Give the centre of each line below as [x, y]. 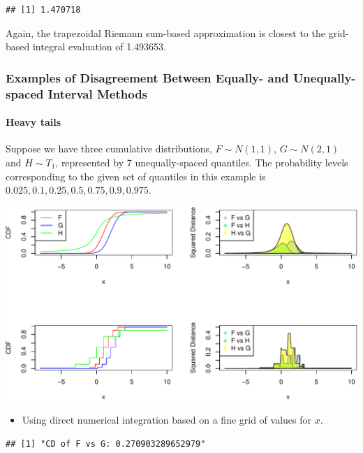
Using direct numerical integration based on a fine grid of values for [167, 419]
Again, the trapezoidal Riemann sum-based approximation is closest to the [165, 33]
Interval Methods [98, 93]
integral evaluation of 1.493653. [99, 46]
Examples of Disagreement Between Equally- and [147, 77]
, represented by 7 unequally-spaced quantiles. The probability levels [202, 162]
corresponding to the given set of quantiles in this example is [136, 176]
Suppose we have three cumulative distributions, [109, 149]
